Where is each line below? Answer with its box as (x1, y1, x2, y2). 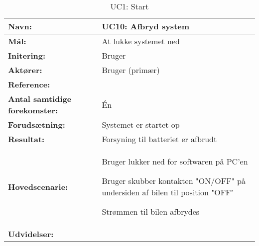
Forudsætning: (8, 119, 65, 130)
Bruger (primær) (102, 64, 160, 76)
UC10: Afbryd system (102, 20, 190, 32)
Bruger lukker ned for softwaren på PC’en (102, 156, 248, 167)
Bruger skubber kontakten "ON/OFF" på (102, 175, 246, 186)
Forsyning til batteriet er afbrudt (102, 133, 217, 145)
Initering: (8, 50, 46, 61)
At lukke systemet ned (102, 35, 180, 47)
